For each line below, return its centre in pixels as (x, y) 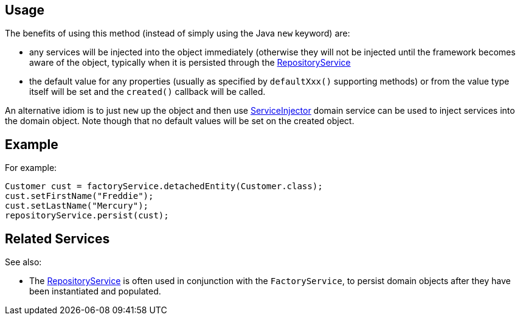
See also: (23, 262)
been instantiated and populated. (95, 291)
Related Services (57, 238)
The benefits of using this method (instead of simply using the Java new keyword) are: (178, 33)
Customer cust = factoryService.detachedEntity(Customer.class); (164, 186)
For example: (31, 168)
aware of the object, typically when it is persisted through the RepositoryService (190, 63)
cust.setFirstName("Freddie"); (79, 196)
